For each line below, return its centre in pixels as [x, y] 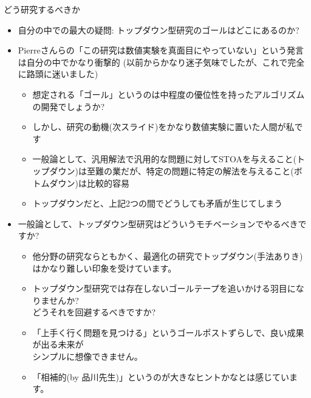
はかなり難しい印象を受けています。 [104, 268]
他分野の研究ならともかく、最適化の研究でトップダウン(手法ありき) [168, 256]
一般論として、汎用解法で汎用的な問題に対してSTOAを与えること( [164, 159]
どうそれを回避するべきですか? [94, 312]
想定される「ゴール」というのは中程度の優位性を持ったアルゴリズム [169, 94]
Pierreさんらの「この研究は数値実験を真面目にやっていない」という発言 [161, 50]
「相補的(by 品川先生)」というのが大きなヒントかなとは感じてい [161, 376]
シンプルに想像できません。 [87, 356]
